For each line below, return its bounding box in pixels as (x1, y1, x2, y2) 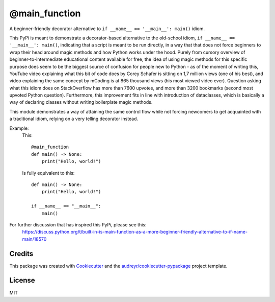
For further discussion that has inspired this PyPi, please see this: (9, 221, 147, 227)
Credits (9, 249, 34, 258)
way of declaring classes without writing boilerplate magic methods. (9, 99, 153, 105)
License (9, 276, 35, 285)
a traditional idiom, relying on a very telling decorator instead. (9, 115, 139, 122)
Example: (9, 125, 29, 131)
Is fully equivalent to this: (22, 170, 75, 176)
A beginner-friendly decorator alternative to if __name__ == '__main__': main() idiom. (9, 26, 205, 32)
